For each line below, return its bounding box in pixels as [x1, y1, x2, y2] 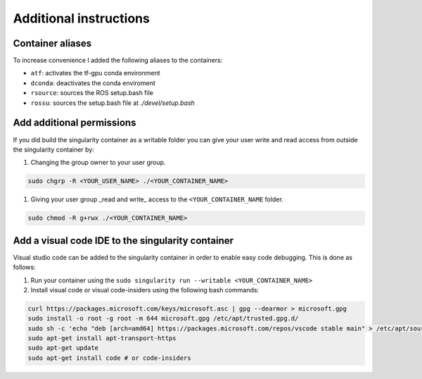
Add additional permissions [13, 117, 136, 129]
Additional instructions [13, 11, 151, 26]
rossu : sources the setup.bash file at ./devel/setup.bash [30, 99, 195, 107]
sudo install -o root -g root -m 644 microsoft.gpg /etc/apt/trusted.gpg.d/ [27, 314, 299, 323]
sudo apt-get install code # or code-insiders [27, 354, 191, 362]
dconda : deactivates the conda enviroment [30, 78, 156, 87]
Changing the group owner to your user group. [30, 159, 166, 167]
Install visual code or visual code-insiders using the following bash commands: [30, 285, 260, 294]
